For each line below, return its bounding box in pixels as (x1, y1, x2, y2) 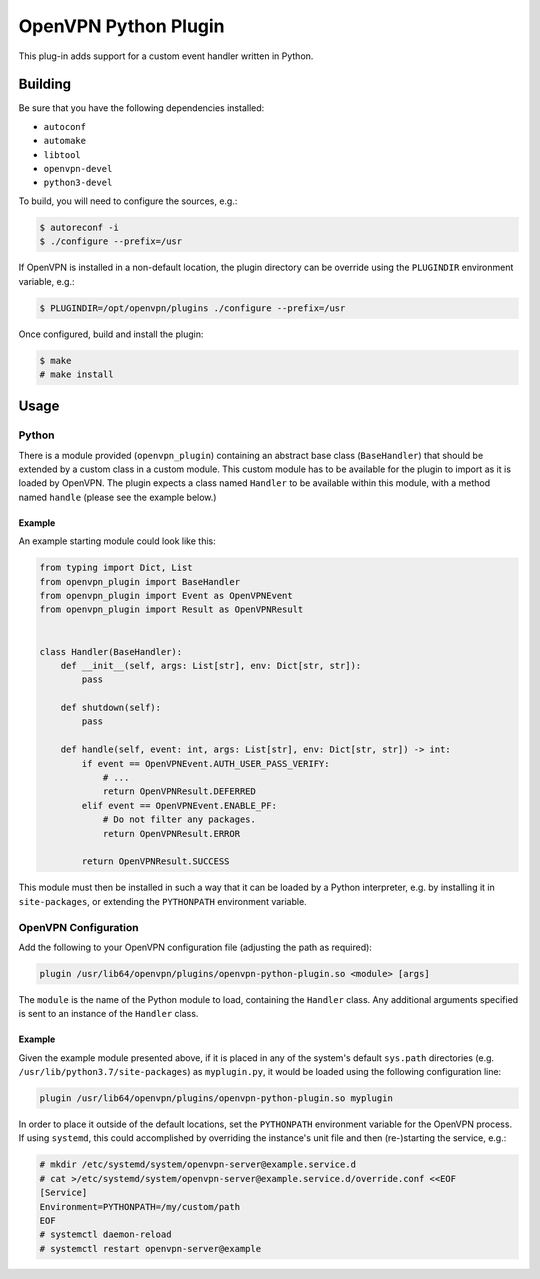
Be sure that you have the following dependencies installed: (18, 102, 265, 114)
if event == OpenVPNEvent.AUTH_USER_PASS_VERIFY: (81, 758, 330, 769)
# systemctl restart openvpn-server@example (39, 1243, 262, 1254)
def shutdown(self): (60, 702, 162, 714)
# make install (39, 368, 114, 380)
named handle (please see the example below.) (18, 491, 217, 503)
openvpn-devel (43, 163, 113, 175)
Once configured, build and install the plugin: (18, 328, 204, 340)
